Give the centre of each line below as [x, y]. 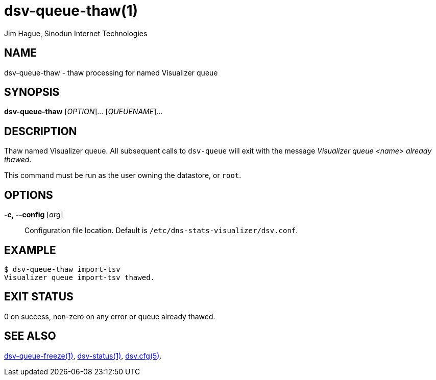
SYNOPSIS [32, 92]
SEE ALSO [30, 336]
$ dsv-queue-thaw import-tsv [62, 269]
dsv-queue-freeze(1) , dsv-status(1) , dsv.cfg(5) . [83, 356]
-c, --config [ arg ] [34, 215]
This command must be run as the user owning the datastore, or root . [123, 175]
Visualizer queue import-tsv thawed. [80, 277]
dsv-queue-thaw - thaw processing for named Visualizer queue [111, 72]
